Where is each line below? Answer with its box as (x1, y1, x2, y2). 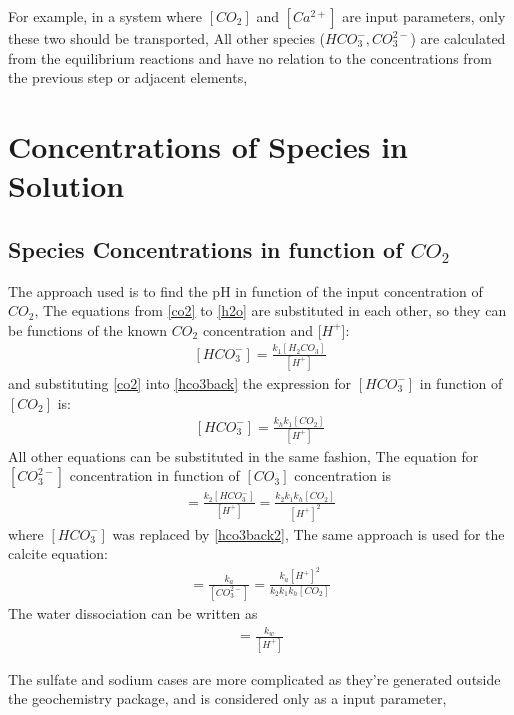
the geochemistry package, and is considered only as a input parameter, (8, 688, 447, 709)
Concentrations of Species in (8, 125, 408, 166)
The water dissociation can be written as (8, 603, 258, 624)
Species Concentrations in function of (8, 233, 403, 264)
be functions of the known (8, 319, 168, 340)
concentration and (202, 319, 313, 340)
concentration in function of (69, 465, 240, 486)
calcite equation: (8, 543, 108, 564)
